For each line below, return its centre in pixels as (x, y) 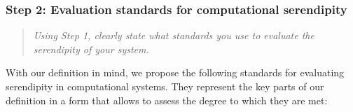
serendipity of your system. (91, 49)
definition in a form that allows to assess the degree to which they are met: (167, 100)
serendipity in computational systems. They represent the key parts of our (165, 86)
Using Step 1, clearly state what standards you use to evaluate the (174, 35)
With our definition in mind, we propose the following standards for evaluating (175, 72)
